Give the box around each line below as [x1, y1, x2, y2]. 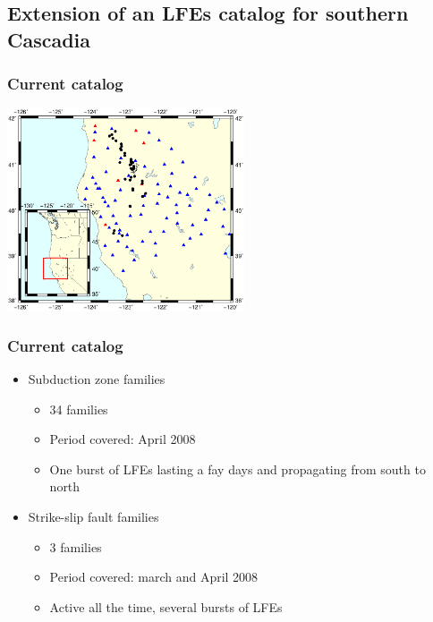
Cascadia [7, 25, 91, 53]
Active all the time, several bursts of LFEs [49, 597, 283, 616]
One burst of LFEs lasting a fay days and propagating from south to [49, 459, 426, 478]
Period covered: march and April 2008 [49, 567, 259, 586]
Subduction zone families [28, 369, 166, 388]
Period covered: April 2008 [49, 430, 196, 448]
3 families [49, 537, 102, 556]
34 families [49, 399, 108, 418]
